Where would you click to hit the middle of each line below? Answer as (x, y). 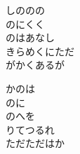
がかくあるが (35, 65)
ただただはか (35, 143)
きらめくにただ (40, 51)
